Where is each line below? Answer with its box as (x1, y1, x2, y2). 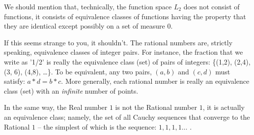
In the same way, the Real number (4, 102, 108, 112)
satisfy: (4, 76, 25, 86)
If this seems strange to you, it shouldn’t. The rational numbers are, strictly (4, 37, 233, 47)
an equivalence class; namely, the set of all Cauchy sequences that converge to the (4, 111, 250, 122)
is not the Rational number (115, 102, 197, 112)
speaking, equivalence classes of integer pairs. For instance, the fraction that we (4, 47, 243, 57)
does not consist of (183, 1, 240, 11)
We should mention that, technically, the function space (4, 1, 172, 11)
